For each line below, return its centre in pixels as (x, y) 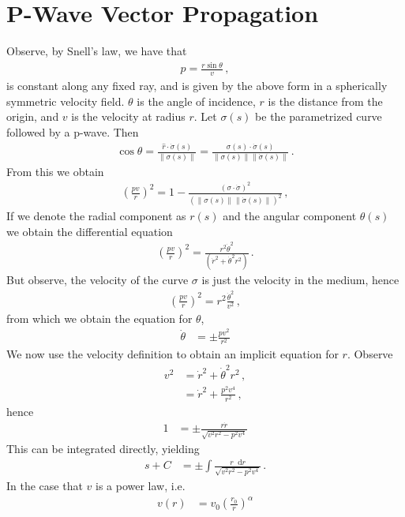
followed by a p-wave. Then (73, 131)
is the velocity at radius (128, 116)
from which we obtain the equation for (99, 318)
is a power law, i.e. (141, 486)
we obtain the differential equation (90, 231)
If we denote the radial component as (96, 216)
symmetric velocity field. (66, 101)
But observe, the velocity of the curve (97, 280)
